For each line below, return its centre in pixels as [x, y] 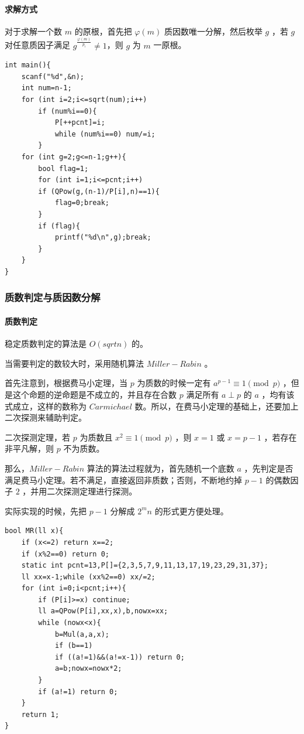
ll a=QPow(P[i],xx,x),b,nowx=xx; [103, 611]
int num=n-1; [46, 88]
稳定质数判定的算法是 [46, 344]
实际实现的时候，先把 [46, 511]
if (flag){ [59, 226]
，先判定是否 [269, 468]
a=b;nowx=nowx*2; [88, 669]
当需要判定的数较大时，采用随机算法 [74, 363]
